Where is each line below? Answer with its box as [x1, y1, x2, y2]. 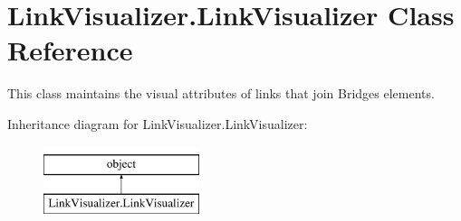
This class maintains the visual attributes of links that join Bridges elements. [7, 84, 435, 103]
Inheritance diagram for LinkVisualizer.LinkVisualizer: [7, 114, 308, 133]
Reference [7, 32, 133, 69]
